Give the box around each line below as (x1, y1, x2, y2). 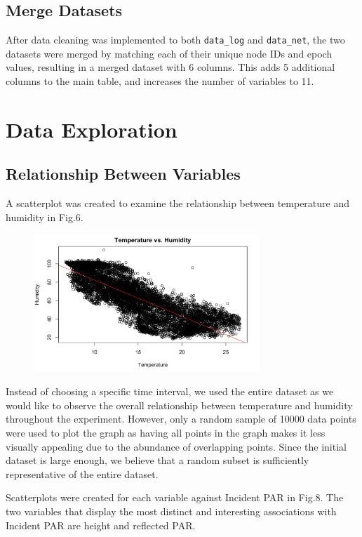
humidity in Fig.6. (6, 209, 83, 224)
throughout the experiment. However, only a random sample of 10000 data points (6, 411, 356, 426)
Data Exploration (6, 114, 177, 143)
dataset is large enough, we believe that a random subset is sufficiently (6, 453, 309, 468)
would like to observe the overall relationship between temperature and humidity (6, 397, 353, 412)
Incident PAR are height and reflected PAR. (6, 517, 196, 532)
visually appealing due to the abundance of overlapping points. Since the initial (6, 439, 347, 453)
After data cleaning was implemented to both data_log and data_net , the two (6, 32, 345, 47)
